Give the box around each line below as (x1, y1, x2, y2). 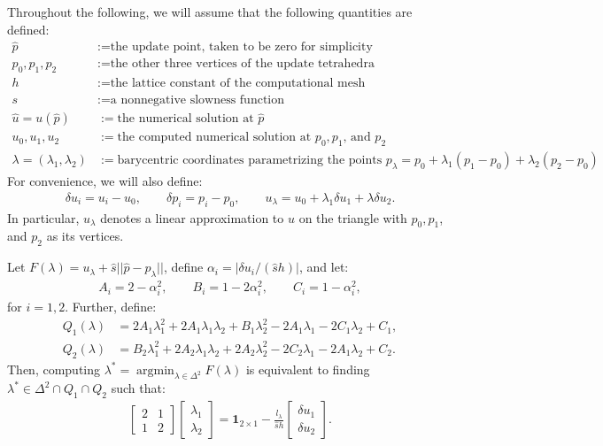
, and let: (299, 258, 349, 276)
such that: (111, 379, 166, 397)
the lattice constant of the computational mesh (110, 77, 366, 90)
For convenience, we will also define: (7, 172, 203, 190)
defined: (7, 19, 50, 38)
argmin (136, 364, 174, 377)
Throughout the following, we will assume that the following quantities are (7, 3, 413, 20)
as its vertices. (46, 227, 124, 245)
